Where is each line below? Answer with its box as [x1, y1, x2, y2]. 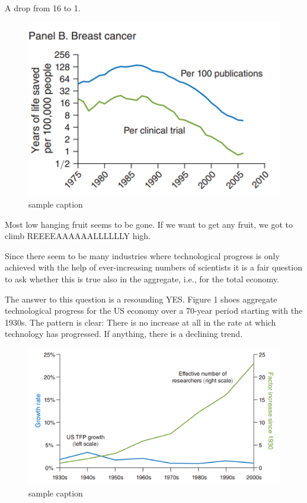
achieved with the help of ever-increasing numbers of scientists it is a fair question [5, 261, 302, 273]
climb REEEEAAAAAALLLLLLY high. [5, 230, 151, 242]
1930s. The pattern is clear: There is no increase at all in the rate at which [5, 316, 276, 328]
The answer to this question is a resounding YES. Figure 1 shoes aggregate [5, 292, 277, 305]
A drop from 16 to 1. [5, 2, 81, 14]
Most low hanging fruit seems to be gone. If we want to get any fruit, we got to [5, 218, 293, 230]
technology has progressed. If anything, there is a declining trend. [5, 327, 243, 340]
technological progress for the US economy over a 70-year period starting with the [5, 304, 303, 317]
